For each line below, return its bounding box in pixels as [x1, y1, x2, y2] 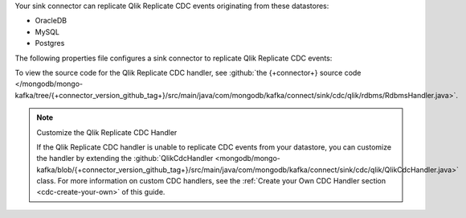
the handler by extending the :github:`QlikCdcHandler [36, 154, 214, 163]
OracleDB [35, 16, 67, 26]
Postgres [35, 39, 65, 48]
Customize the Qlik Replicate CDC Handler [36, 127, 178, 137]
